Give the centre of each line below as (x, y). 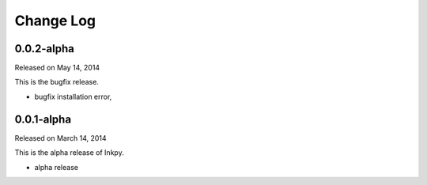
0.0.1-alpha (43, 119)
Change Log (55, 21)
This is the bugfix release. (57, 82)
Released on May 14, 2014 (57, 68)
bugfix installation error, (73, 96)
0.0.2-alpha (44, 49)
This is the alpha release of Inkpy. (69, 153)
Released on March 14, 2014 (60, 138)
